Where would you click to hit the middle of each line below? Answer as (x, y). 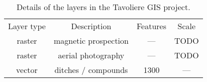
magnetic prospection (91, 40)
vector (27, 70)
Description (91, 26)
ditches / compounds (91, 70)
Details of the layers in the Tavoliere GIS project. (103, 7)
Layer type (27, 26)
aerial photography (91, 55)
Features (151, 26)
